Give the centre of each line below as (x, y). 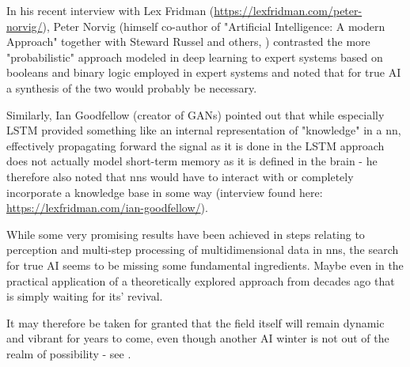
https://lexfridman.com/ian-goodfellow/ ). (107, 208)
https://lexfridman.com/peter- (288, 10)
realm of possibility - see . (69, 353)
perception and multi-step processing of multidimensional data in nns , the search (203, 250)
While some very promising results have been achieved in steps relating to (186, 234)
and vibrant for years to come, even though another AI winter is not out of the (198, 338)
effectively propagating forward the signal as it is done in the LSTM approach (196, 145)
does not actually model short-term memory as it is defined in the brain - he (192, 161)
